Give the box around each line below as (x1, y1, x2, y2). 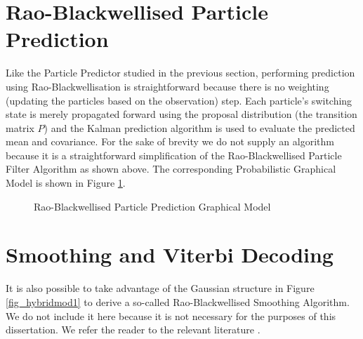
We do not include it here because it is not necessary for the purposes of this (6, 308, 336, 323)
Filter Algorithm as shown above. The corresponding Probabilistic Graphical (6, 161, 336, 176)
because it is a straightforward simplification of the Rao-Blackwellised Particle (6, 147, 342, 162)
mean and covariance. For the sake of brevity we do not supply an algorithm (6, 134, 334, 149)
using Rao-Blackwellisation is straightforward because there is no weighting (6, 79, 329, 93)
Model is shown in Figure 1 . (6, 175, 126, 190)
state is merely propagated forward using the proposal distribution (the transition (6, 107, 357, 121)
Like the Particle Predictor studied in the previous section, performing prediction (6, 65, 355, 80)
